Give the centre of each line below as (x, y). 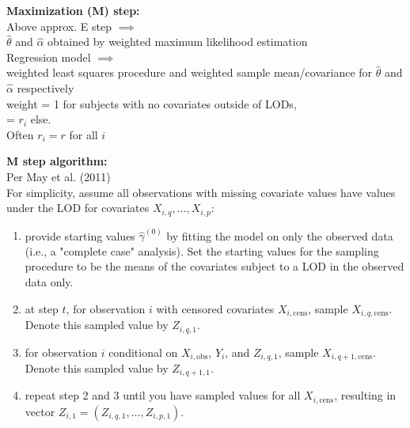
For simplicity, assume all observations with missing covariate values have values (201, 192)
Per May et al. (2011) (59, 176)
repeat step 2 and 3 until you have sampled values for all (163, 395)
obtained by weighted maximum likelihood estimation (178, 42)
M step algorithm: (57, 161)
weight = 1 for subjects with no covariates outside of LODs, (152, 103)
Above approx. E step (59, 26)
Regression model (49, 57)
